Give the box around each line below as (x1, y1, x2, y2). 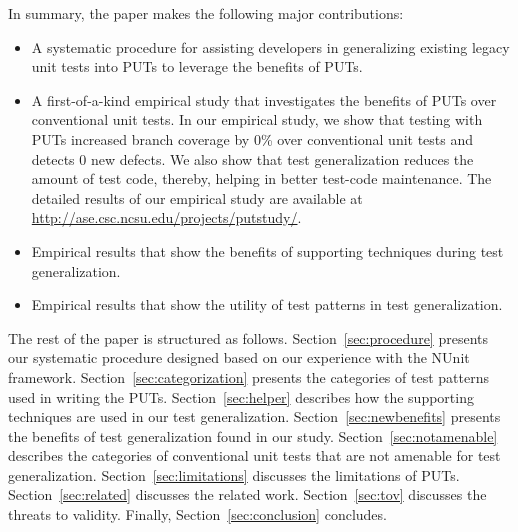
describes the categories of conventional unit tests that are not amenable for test (8, 445, 501, 466)
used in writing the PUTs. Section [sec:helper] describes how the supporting (8, 386, 474, 407)
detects (31, 148, 75, 169)
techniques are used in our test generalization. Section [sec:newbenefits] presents (8, 406, 501, 427)
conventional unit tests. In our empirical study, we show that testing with (31, 109, 483, 130)
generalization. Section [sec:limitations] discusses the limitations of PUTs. (8, 464, 460, 485)
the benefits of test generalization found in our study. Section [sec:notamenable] (8, 425, 498, 446)
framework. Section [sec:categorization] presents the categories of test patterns (8, 366, 489, 387)
